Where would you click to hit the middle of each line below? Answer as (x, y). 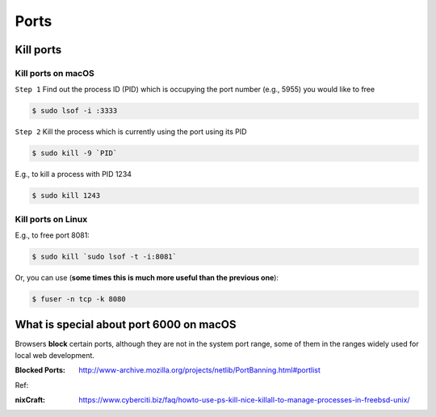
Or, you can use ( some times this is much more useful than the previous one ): (147, 277)
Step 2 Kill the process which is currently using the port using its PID (131, 132)
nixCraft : (30, 399)
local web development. (55, 355)
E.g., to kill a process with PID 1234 (73, 175)
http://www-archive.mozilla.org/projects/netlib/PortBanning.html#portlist (199, 370)
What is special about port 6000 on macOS (126, 324)
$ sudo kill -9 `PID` (75, 153)
